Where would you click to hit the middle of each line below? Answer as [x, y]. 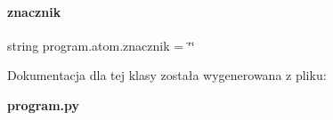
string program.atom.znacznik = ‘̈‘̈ [101, 45]
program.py [44, 104]
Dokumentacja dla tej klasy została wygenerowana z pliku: [167, 75]
